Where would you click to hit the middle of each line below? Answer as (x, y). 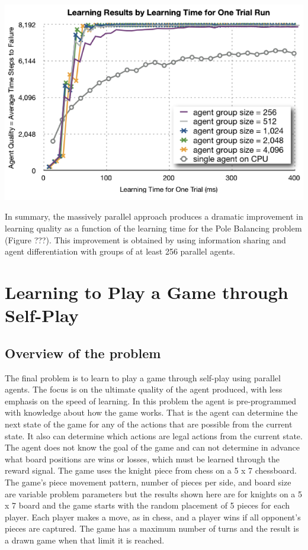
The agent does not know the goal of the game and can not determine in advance (152, 447)
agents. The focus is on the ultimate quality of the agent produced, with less (144, 389)
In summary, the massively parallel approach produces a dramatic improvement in (154, 216)
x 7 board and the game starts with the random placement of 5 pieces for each (147, 505)
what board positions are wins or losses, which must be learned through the (142, 459)
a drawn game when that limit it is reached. (85, 540)
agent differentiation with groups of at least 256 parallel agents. (120, 251)
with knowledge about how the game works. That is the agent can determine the (151, 412)
